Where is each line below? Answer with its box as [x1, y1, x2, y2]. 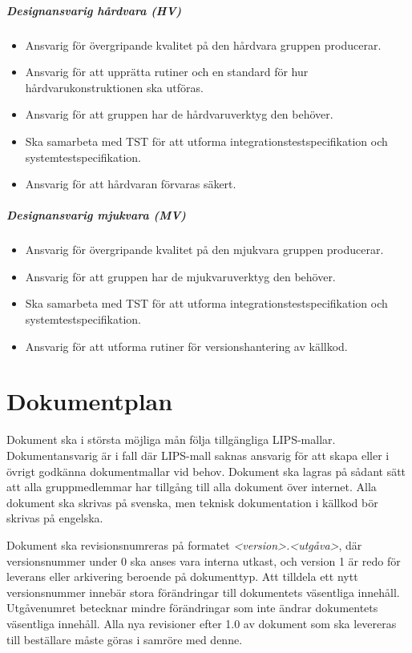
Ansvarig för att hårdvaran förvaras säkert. [25, 175, 236, 192]
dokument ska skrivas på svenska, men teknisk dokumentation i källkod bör [6, 494, 378, 510]
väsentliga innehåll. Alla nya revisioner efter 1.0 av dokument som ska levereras [6, 615, 397, 631]
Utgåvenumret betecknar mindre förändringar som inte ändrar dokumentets [6, 599, 378, 616]
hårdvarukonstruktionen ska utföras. [25, 79, 204, 95]
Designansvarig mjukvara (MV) [6, 207, 186, 224]
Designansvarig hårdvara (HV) [6, 2, 182, 18]
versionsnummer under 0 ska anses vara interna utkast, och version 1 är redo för [6, 552, 401, 569]
